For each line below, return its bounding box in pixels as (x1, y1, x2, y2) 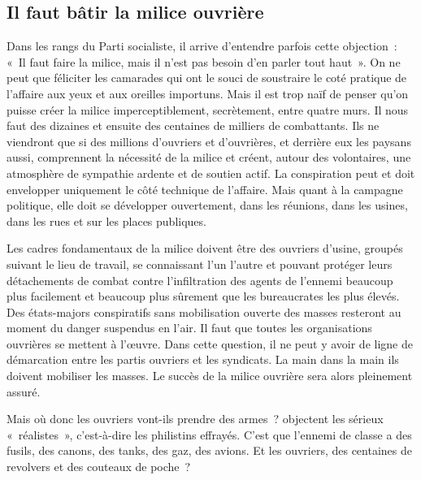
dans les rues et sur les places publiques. (7, 212, 206, 229)
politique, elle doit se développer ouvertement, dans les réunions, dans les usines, (7, 197, 408, 214)
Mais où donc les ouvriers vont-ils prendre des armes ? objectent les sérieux (7, 410, 384, 427)
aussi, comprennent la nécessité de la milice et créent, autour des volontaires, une (7, 149, 411, 166)
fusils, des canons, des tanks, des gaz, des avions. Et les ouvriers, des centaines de (7, 442, 412, 459)
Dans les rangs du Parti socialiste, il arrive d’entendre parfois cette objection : (7, 37, 397, 54)
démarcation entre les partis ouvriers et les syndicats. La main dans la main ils (7, 351, 399, 368)
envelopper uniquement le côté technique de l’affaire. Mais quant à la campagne (7, 180, 403, 197)
